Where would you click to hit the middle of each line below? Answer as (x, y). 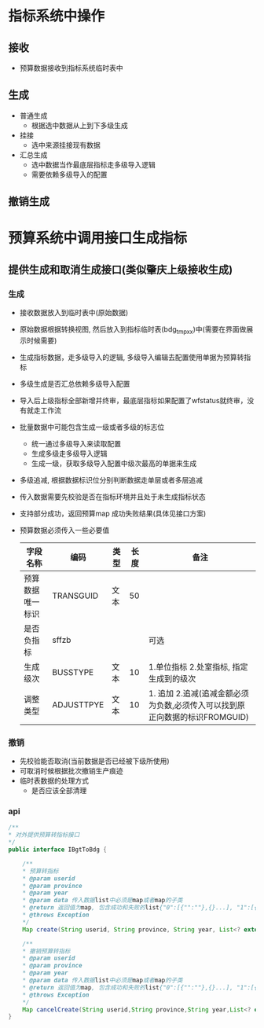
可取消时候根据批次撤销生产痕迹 (71, 771)
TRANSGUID (75, 596)
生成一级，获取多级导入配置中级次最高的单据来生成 (114, 463)
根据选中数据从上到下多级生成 (79, 125)
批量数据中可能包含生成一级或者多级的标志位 (92, 427)
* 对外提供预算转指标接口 (44, 835)
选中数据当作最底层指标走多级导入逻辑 (93, 164)
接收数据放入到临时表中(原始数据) (74, 313)
